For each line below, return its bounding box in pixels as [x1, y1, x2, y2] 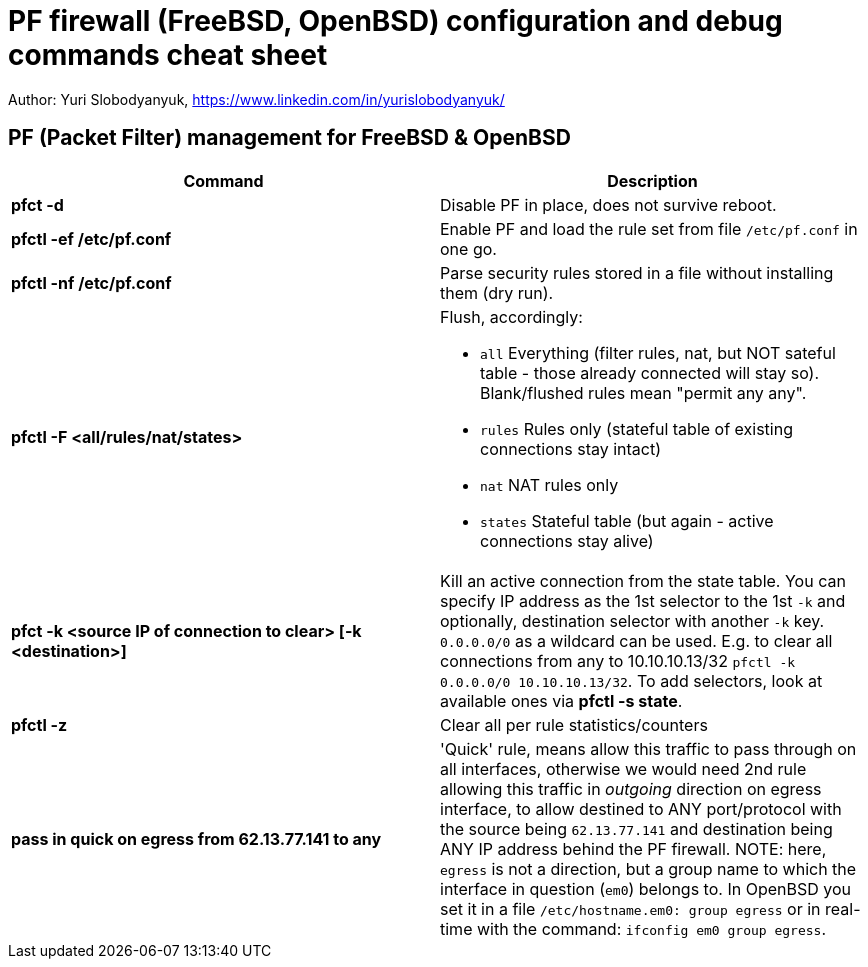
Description [607, 170, 698, 191]
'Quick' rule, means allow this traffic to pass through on [440, 738, 857, 759]
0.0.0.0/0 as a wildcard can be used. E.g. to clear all [440, 630, 833, 651]
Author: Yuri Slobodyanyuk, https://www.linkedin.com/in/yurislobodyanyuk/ [8, 90, 505, 108]
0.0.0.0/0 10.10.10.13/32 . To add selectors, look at [440, 670, 823, 691]
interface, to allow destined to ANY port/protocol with [440, 798, 842, 819]
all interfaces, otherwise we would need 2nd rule [440, 758, 807, 779]
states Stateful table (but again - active [480, 510, 774, 531]
